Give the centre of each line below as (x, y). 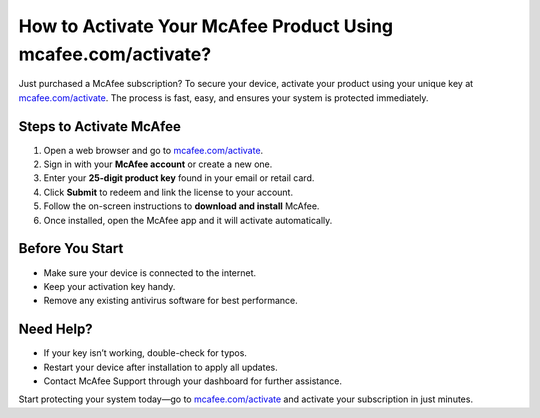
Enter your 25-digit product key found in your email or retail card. (179, 178)
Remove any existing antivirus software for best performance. (171, 301)
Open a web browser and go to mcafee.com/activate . (153, 150)
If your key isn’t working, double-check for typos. (145, 353)
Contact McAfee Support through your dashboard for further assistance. (192, 381)
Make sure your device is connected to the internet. (150, 272)
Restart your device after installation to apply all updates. (161, 367)
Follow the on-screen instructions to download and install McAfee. (181, 206)
